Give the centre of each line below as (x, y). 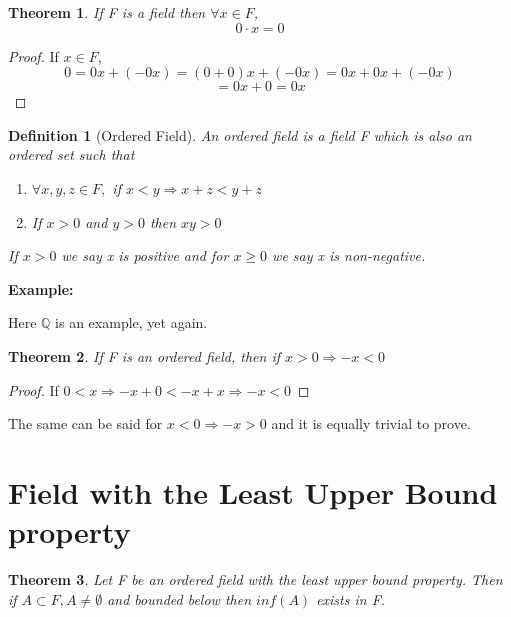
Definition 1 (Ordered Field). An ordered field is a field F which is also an (240, 134)
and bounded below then (179, 598)
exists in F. (351, 598)
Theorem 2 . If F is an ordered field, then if (144, 355)
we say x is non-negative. (349, 255)
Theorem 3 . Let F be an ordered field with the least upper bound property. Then (255, 579)
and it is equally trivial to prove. (371, 423)
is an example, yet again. (131, 322)
